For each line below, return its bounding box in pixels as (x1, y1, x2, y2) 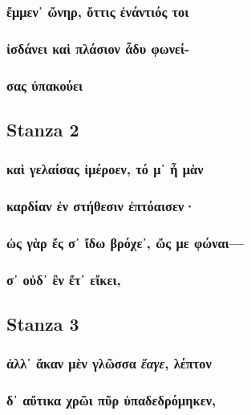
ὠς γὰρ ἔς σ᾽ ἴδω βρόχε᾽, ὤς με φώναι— (6, 232, 245, 252)
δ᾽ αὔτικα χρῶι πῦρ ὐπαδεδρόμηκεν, (6, 390, 217, 410)
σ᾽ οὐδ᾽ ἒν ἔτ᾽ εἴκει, (6, 269, 121, 289)
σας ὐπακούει (6, 75, 83, 95)
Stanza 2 (6, 116, 79, 141)
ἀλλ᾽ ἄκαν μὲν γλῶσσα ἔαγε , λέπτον (6, 353, 212, 373)
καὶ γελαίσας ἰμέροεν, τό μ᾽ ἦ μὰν (6, 159, 204, 179)
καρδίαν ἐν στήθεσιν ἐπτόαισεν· (6, 196, 196, 216)
